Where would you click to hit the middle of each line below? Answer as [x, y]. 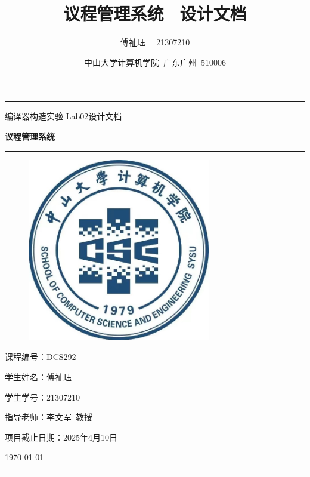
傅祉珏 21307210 [155, 42]
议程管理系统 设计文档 [155, 13]
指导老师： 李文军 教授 [49, 417]
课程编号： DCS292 [41, 357]
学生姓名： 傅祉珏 [38, 377]
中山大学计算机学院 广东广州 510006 [155, 62]
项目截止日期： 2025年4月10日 [61, 437]
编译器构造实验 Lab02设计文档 [63, 116]
